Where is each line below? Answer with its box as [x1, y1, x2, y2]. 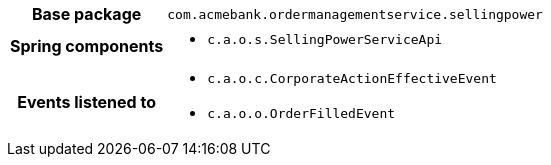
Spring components [10, 35, 164, 56]
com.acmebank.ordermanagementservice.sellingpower [167, 6, 543, 22]
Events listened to [17, 92, 156, 112]
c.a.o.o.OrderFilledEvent [207, 106, 396, 121]
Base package [31, 4, 142, 24]
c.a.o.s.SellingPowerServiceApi [207, 32, 443, 47]
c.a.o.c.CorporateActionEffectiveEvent [207, 71, 497, 86]
